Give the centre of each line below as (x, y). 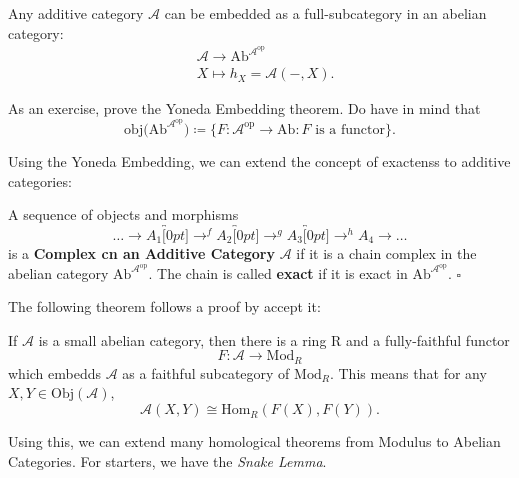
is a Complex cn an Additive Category (141, 252)
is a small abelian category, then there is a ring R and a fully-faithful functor (274, 339)
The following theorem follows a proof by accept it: (164, 306)
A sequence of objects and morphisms (123, 214)
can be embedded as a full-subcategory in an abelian (325, 13)
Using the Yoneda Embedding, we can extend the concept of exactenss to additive (259, 160)
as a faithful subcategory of (206, 372)
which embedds (55, 372)
